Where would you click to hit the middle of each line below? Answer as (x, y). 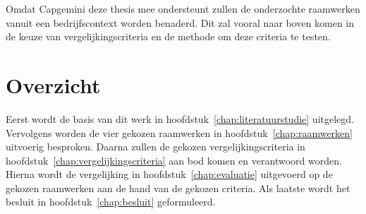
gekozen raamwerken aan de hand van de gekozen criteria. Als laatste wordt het (178, 188)
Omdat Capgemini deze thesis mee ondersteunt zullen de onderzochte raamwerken (183, 8)
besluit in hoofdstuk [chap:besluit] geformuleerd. (111, 202)
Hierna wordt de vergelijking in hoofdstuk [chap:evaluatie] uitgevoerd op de (169, 174)
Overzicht (53, 84)
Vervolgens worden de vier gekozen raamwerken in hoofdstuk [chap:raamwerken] (179, 132)
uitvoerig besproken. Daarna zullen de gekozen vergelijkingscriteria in (155, 147)
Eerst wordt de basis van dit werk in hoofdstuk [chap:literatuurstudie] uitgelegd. (180, 118)
